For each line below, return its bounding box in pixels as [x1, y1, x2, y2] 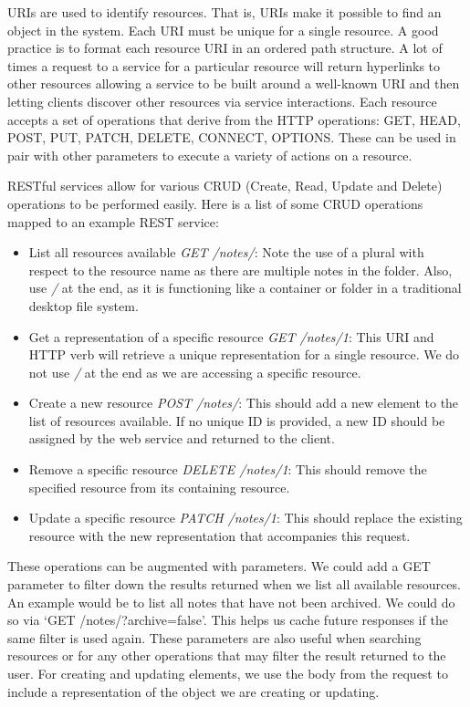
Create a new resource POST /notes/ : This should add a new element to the [28, 393, 459, 412]
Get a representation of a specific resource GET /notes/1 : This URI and [28, 327, 434, 346]
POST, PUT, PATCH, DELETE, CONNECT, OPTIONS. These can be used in [7, 128, 456, 147]
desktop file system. [28, 296, 139, 315]
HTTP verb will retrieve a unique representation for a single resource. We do [28, 345, 460, 364]
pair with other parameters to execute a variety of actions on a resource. [7, 145, 413, 164]
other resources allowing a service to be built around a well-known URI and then [7, 74, 460, 93]
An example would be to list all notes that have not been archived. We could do [7, 592, 455, 611]
